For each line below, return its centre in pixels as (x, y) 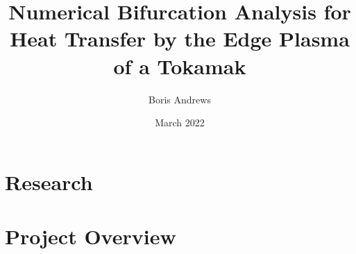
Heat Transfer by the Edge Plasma (180, 39)
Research (49, 181)
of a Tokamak (180, 66)
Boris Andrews (180, 99)
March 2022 (180, 122)
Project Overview (91, 236)
